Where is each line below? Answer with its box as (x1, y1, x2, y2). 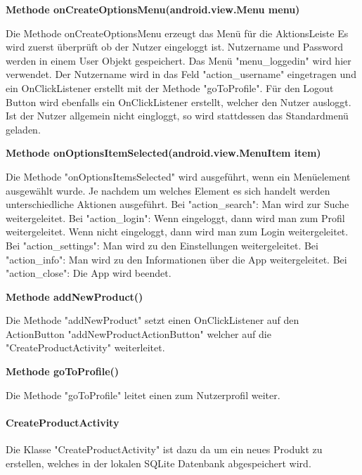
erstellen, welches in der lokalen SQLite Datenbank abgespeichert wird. (6, 455, 311, 470)
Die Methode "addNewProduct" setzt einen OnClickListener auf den (6, 313, 299, 327)
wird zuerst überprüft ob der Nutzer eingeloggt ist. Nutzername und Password (6, 39, 343, 54)
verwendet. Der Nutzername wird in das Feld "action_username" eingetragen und (6, 67, 356, 82)
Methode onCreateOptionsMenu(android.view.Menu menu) (6, 2, 300, 16)
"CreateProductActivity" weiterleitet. (6, 340, 165, 355)
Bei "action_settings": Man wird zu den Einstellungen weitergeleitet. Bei (6, 237, 318, 252)
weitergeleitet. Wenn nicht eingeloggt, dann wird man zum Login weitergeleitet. (6, 224, 349, 239)
